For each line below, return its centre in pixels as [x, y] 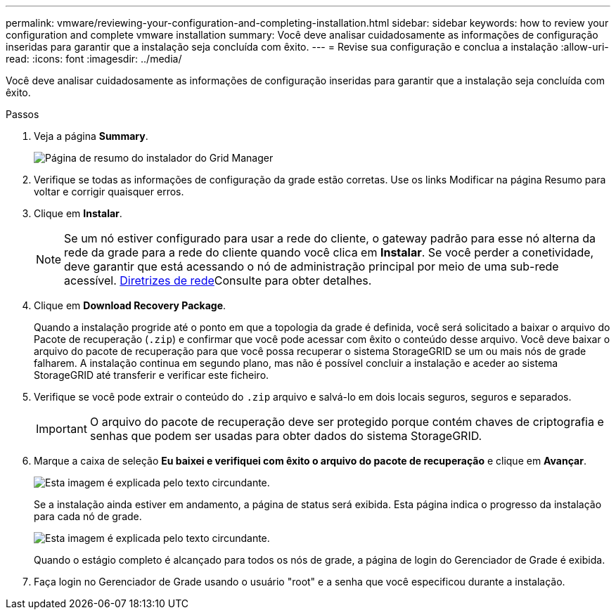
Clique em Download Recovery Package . [130, 305]
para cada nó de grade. [88, 516]
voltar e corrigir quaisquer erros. [109, 192]
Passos [23, 114]
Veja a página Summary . [91, 136]
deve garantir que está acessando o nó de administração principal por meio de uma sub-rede [312, 266]
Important [62, 429]
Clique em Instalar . [78, 213]
